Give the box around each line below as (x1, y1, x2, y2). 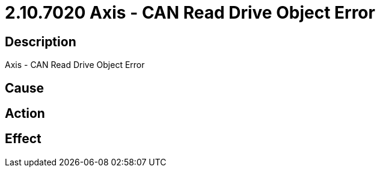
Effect (5, 131, 41, 147)
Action (5, 106, 45, 121)
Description (5, 34, 76, 49)
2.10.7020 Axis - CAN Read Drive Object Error (5, 2, 375, 23)
